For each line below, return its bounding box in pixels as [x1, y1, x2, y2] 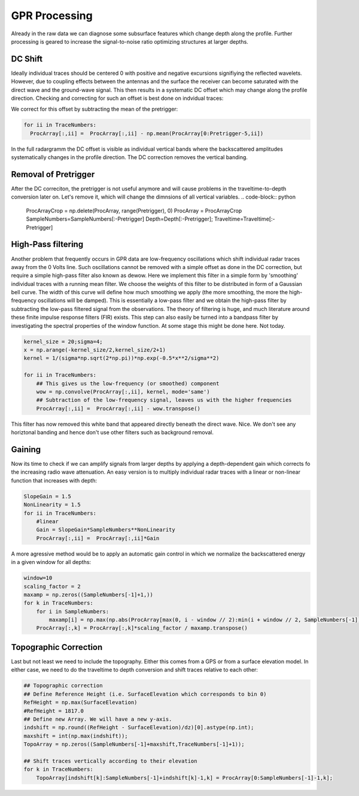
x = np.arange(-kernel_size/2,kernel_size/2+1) [23, 347, 166, 353]
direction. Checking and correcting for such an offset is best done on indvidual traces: [11, 94, 224, 102]
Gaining [11, 444, 41, 455]
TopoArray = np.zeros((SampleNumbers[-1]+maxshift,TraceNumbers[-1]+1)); [23, 741, 245, 748]
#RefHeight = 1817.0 [23, 707, 84, 714]
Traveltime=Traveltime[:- [214, 215, 275, 222]
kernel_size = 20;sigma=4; [23, 338, 103, 345]
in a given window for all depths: [11, 559, 92, 566]
